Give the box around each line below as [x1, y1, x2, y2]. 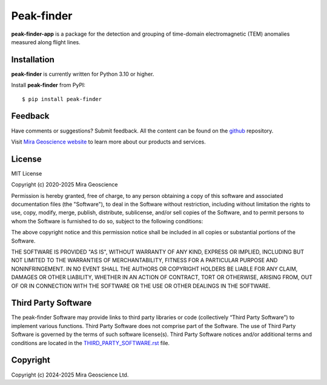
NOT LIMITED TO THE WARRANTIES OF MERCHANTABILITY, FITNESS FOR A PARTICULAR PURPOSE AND [11, 257, 278, 264]
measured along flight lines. [11, 38, 81, 45]
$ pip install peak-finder [22, 96, 102, 102]
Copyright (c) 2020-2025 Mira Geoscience [11, 181, 118, 188]
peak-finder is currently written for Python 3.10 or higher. [11, 70, 154, 77]
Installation [11, 54, 54, 65]
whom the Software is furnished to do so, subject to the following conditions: [11, 217, 203, 225]
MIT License [11, 169, 42, 177]
